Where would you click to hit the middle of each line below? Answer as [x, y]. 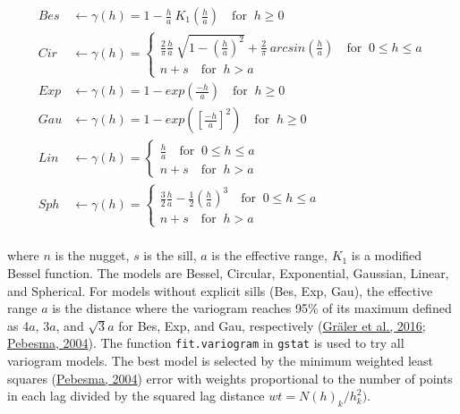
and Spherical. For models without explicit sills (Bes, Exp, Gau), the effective [220, 290]
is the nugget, [92, 255]
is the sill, [170, 255]
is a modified [387, 255]
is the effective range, [269, 255]
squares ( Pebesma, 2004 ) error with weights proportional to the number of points [230, 378]
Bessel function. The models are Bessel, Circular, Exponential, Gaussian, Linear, [228, 273]
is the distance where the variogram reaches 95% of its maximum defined [252, 308]
